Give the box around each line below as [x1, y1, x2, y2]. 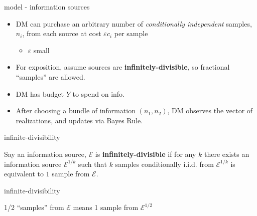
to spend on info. [72, 88, 124, 99]
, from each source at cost [22, 28, 101, 39]
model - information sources [4, 2, 90, 12]
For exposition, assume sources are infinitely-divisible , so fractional [16, 62, 230, 72]
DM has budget [16, 88, 64, 99]
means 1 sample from [73, 202, 139, 212]
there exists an [204, 148, 249, 159]
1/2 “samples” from [4, 202, 64, 212]
